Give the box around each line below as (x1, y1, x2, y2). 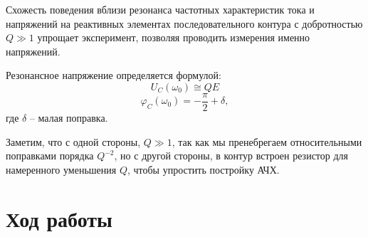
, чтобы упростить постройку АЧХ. (127, 162, 280, 177)
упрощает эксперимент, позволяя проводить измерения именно (37, 30, 310, 45)
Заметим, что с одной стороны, (6, 134, 141, 149)
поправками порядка (6, 148, 94, 163)
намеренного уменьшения (6, 162, 117, 177)
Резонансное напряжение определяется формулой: (6, 68, 221, 83)
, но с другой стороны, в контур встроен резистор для (114, 148, 349, 163)
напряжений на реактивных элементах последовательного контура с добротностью (6, 16, 363, 31)
